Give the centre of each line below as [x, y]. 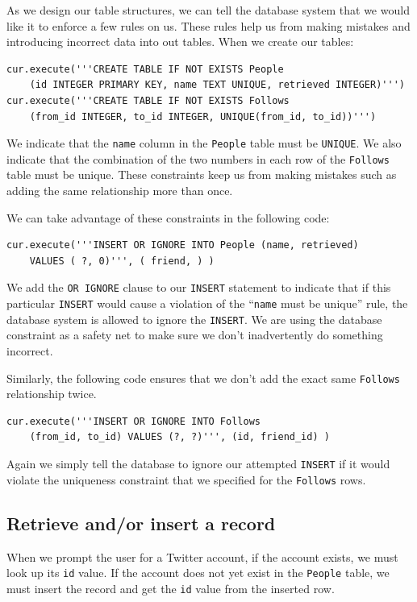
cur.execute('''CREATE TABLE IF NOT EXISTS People [145, 69]
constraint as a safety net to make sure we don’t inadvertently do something [195, 335]
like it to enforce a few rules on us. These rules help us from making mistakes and [208, 25]
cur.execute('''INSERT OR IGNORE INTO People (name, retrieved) [183, 245]
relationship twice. [52, 394]
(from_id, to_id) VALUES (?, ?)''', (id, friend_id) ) [179, 437]
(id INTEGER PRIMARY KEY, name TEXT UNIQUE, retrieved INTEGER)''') [217, 85]
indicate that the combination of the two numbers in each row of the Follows [198, 158]
